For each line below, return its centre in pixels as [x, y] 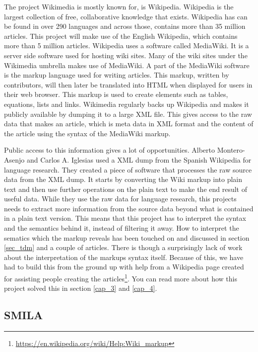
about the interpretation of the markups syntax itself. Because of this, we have [124, 257]
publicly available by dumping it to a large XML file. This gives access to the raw [128, 114]
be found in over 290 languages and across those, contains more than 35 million [125, 26]
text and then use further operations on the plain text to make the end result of [126, 189]
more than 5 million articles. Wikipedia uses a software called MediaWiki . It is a [127, 45]
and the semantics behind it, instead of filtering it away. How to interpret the [122, 228]
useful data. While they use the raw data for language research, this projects [120, 199]
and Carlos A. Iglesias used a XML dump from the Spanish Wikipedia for [139, 159]
